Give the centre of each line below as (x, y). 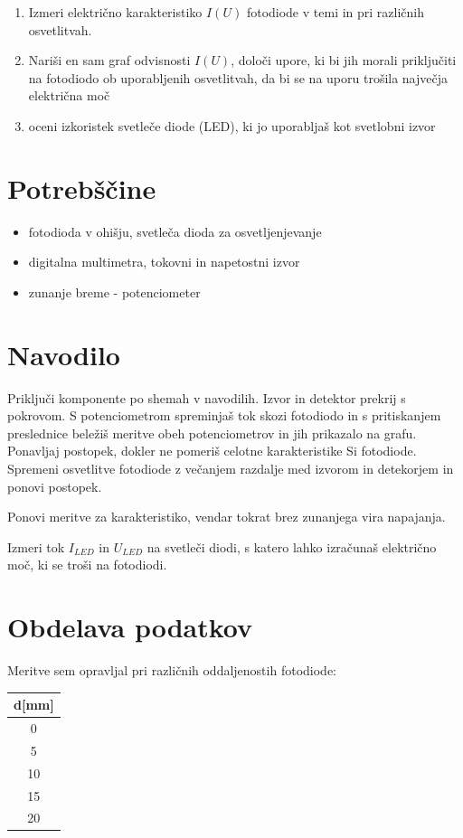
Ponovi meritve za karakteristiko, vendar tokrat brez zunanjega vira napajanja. (227, 517)
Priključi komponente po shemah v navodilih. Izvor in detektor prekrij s (207, 397)
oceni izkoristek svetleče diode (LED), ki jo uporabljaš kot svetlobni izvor (232, 125)
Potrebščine (82, 188)
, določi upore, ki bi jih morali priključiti (344, 60)
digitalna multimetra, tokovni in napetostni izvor (164, 262)
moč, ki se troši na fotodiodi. (87, 565)
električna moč (69, 95)
